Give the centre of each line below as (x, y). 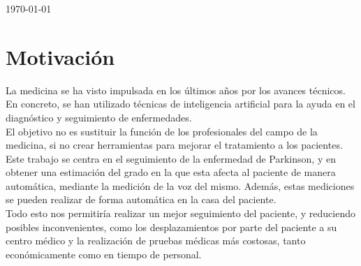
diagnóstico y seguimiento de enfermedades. (99, 117)
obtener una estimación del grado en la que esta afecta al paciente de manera (171, 172)
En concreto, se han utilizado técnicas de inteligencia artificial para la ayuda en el (180, 104)
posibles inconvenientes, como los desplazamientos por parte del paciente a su (171, 227)
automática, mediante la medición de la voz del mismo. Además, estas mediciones (180, 185)
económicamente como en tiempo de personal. (104, 254)
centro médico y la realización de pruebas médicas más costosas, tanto (156, 241)
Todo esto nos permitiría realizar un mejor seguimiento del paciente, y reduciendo (180, 213)
